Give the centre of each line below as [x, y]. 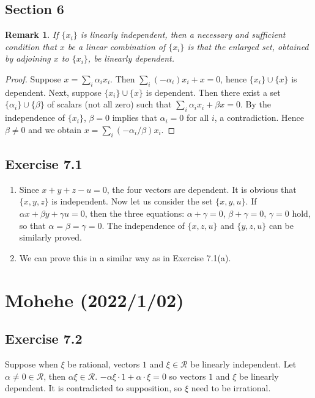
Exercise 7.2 [44, 338]
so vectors [187, 376]
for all [198, 118]
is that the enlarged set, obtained [248, 46]
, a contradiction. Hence [259, 118]
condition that [31, 46]
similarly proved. [50, 237]
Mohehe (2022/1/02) [94, 299]
